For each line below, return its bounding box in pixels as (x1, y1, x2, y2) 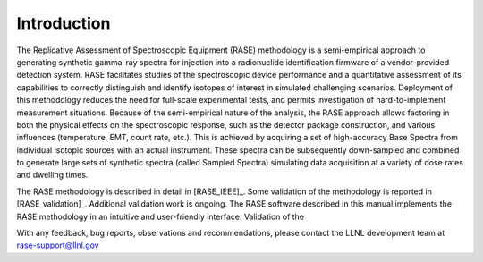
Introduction (16, 13, 111, 33)
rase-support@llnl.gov (16, 240, 99, 250)
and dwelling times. (16, 170, 89, 181)
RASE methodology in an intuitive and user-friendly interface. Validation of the (16, 211, 304, 222)
